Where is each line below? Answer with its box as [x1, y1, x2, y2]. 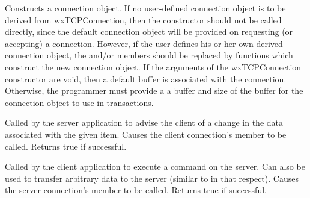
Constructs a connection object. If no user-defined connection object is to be [5, 2, 286, 14]
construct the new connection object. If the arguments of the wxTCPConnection [5, 60, 302, 73]
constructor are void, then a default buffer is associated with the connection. [5, 72, 287, 85]
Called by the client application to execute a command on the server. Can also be [5, 160, 305, 173]
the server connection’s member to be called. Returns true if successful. [5, 184, 267, 196]
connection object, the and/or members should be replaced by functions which [5, 49, 293, 61]
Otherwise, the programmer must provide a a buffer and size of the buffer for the [5, 84, 303, 97]
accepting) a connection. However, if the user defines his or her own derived [5, 37, 283, 49]
